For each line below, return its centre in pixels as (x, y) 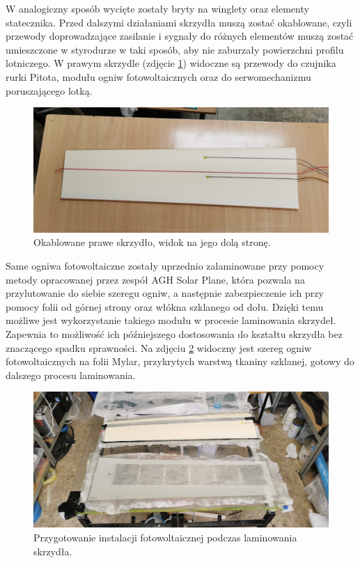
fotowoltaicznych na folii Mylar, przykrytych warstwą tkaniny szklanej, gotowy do (180, 361)
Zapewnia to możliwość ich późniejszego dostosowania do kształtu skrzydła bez (174, 334)
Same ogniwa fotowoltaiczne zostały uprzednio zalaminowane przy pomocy (165, 266)
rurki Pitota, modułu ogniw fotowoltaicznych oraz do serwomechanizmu (158, 76)
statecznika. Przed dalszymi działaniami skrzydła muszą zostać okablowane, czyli (179, 22)
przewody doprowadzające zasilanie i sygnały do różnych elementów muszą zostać (180, 36)
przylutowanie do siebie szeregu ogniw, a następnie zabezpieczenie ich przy (165, 293)
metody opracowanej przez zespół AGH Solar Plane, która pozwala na (155, 279)
